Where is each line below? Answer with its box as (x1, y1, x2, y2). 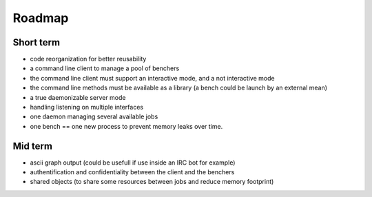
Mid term (12, 140, 53, 152)
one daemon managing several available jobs (30, 112, 158, 121)
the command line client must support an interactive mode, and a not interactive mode (30, 74, 275, 82)
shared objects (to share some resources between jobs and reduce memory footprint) (30, 178, 274, 186)
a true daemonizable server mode (30, 93, 126, 101)
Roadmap (12, 10, 69, 25)
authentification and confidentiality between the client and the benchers (30, 168, 235, 176)
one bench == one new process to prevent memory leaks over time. (30, 122, 223, 130)
